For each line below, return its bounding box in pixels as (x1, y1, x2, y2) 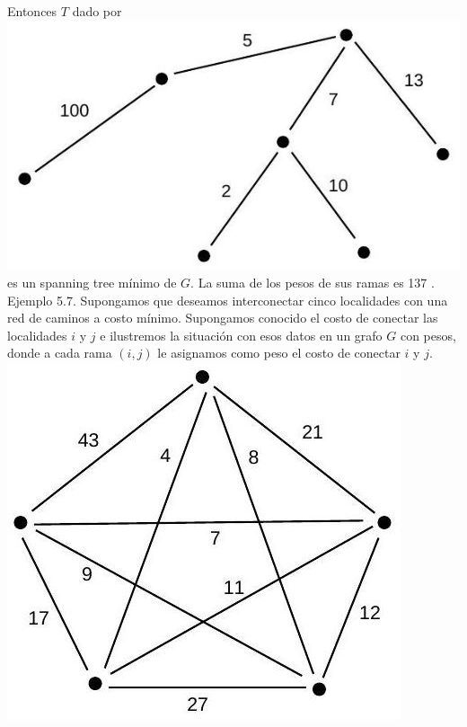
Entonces (7, 2, 57, 20)
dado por (72, 2, 122, 20)
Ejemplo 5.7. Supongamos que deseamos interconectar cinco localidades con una (7, 290, 448, 309)
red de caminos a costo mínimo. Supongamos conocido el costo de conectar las (7, 308, 438, 327)
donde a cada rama (7, 343, 112, 362)
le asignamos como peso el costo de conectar (157, 343, 401, 362)
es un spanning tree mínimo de (7, 273, 177, 291)
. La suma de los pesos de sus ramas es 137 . (190, 273, 435, 291)
